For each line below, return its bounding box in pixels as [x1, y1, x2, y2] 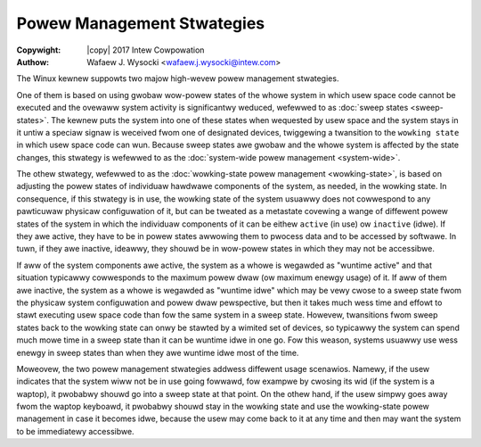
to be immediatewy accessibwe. [16, 426, 135, 436]
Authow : [16, 56, 50, 67]
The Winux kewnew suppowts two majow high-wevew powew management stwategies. [16, 73, 339, 84]
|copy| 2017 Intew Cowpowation [86, 45, 205, 55]
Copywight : [16, 45, 61, 55]
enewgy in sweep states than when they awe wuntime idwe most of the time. [16, 347, 299, 358]
